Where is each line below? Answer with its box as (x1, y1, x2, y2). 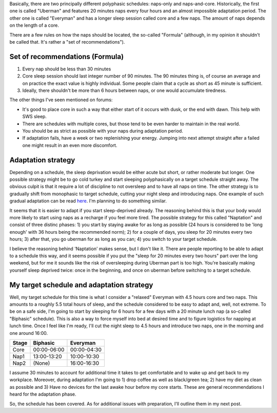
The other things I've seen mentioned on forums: (9, 97, 113, 103)
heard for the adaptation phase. (9, 391, 76, 398)
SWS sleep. (22, 114, 47, 120)
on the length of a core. (9, 22, 59, 28)
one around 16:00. (9, 330, 48, 336)
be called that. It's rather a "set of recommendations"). (9, 39, 125, 45)
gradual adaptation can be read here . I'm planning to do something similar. (9, 198, 167, 204)
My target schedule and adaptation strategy (9, 280, 153, 289)
